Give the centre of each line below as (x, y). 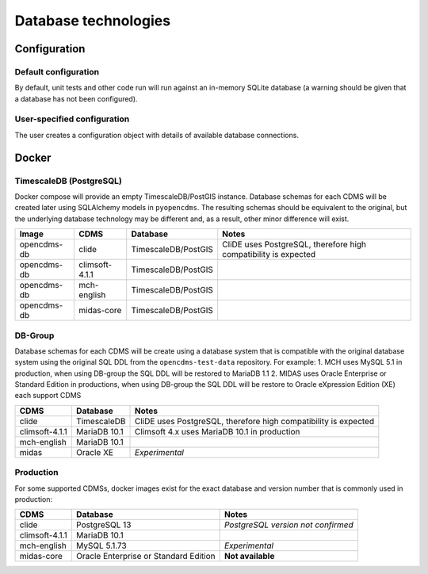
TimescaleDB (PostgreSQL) (69, 181)
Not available (249, 557)
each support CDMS (48, 396)
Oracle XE (95, 452)
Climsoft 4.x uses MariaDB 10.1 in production (218, 431)
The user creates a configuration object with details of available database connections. (157, 135)
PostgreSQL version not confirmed (289, 525)
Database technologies (92, 21)
